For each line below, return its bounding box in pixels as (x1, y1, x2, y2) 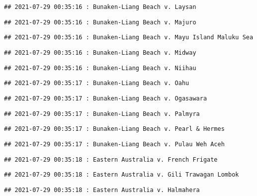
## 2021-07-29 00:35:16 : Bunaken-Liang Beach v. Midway (4, 49, 196, 56)
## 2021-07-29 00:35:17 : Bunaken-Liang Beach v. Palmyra (4, 110, 200, 117)
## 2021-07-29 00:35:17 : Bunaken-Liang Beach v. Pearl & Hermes (4, 125, 225, 133)
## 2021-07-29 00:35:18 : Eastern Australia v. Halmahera (4, 186, 200, 194)
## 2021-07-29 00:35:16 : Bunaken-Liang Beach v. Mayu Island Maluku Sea (4, 34, 254, 41)
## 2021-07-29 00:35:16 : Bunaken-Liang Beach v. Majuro (4, 18, 196, 26)
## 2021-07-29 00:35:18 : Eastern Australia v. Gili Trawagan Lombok (4, 171, 239, 179)
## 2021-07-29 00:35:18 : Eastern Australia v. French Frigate (4, 156, 218, 163)
